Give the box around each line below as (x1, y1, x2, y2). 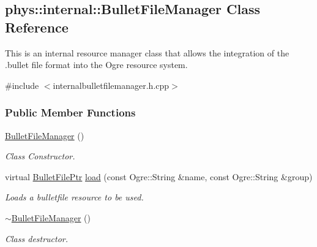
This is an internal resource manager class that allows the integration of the (5, 46, 289, 59)
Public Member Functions (5, 105, 136, 120)
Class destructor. (5, 232, 69, 245)
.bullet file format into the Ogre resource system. (5, 58, 188, 71)
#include (5, 78, 39, 91)
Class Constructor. (5, 150, 75, 162)
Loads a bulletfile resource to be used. (5, 191, 144, 203)
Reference (5, 17, 69, 36)
